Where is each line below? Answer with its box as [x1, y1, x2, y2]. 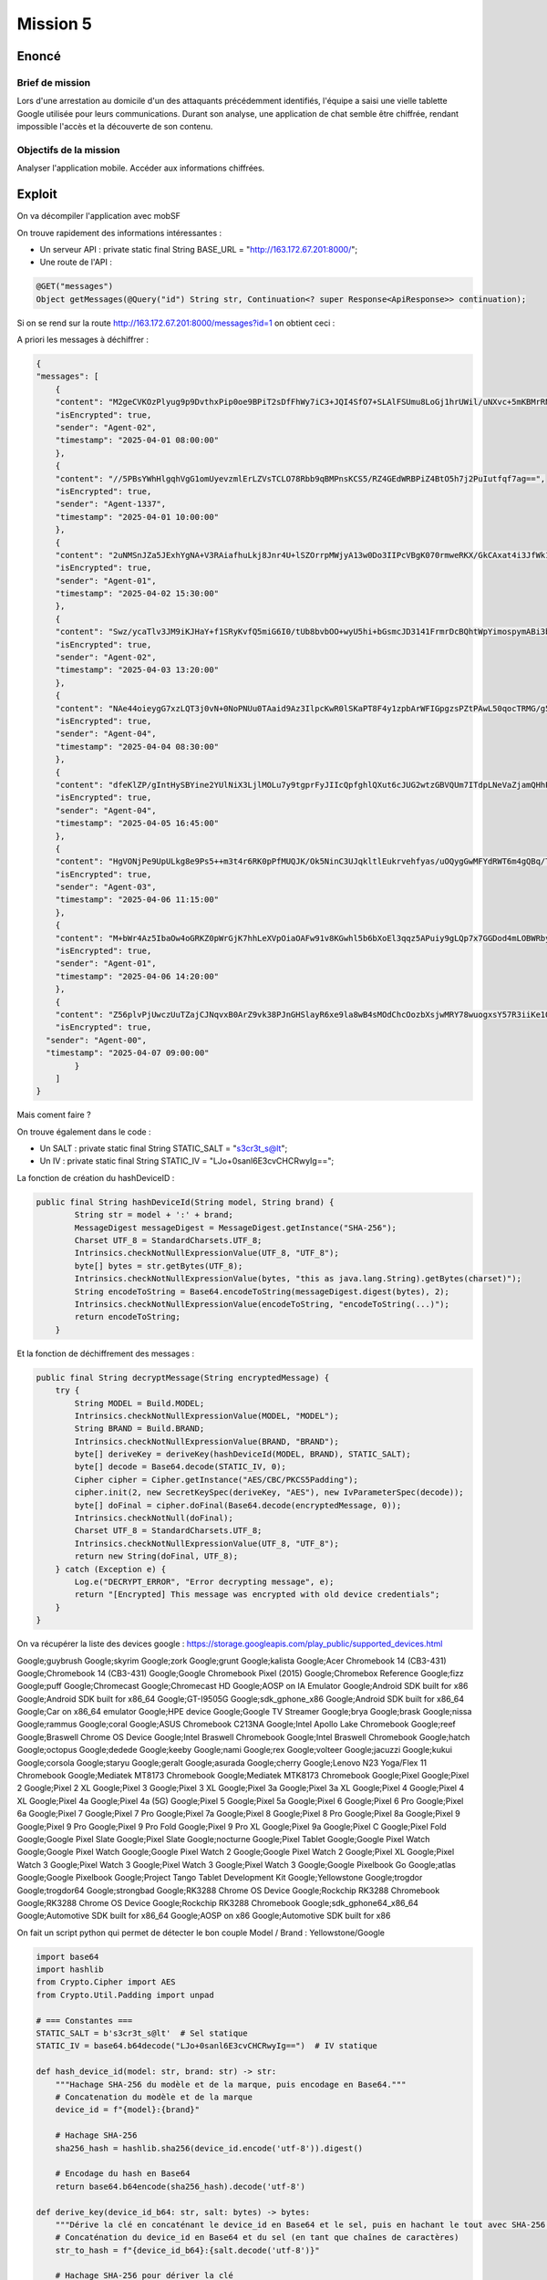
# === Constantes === [36, 2016, 133, 2026]
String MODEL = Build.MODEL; [74, 1398, 205, 1408]
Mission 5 [16, 14, 93, 34]
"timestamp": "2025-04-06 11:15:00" [55, 895, 219, 905]
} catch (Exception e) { [55, 1564, 167, 1574]
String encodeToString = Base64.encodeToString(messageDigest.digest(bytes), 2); [74, 1286, 450, 1297]
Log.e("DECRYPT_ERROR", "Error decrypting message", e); [74, 1576, 335, 1587]
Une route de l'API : [39, 256, 113, 268]
